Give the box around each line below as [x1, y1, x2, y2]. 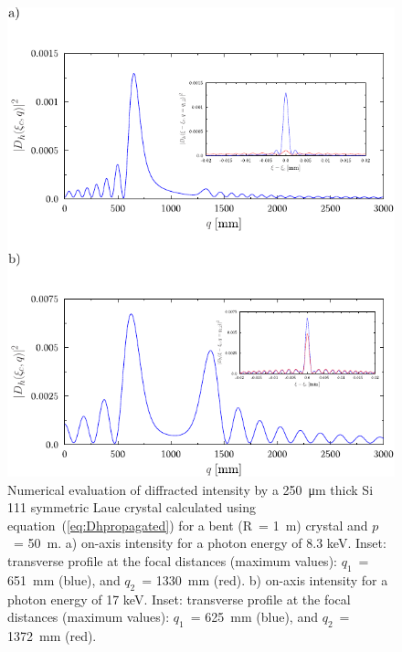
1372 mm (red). [7, 626, 97, 646]
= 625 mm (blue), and [190, 607, 318, 626]
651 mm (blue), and [7, 570, 121, 589]
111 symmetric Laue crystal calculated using [7, 498, 256, 517]
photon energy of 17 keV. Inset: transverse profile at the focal [7, 589, 351, 608]
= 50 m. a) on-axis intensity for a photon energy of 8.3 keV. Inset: [13, 533, 386, 552]
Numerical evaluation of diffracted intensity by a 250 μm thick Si [7, 479, 374, 499]
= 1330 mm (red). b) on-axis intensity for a [142, 570, 388, 589]
